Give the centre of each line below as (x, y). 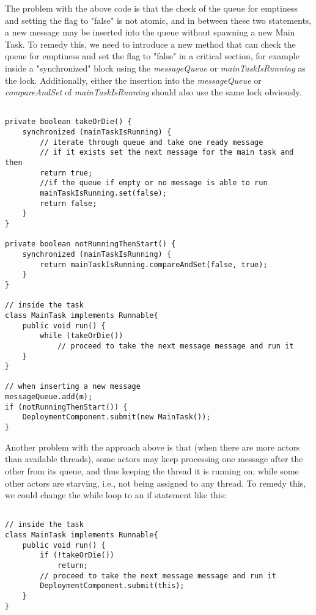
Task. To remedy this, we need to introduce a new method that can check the (150, 44)
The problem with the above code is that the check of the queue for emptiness (151, 8)
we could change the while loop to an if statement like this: (116, 495)
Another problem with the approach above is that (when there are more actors (152, 447)
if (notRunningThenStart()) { (66, 407)
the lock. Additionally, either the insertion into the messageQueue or (133, 80)
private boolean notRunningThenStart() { (90, 244)
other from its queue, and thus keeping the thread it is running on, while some (152, 470)
